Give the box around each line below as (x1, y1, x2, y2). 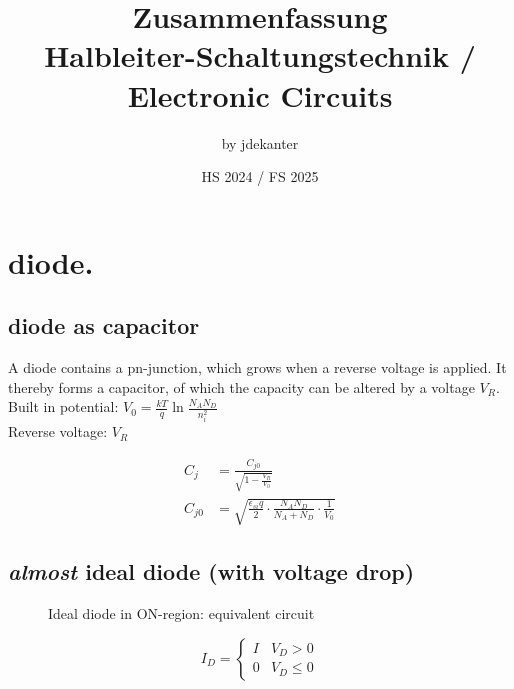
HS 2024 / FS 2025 (201, 166, 319, 187)
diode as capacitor (8, 310, 200, 341)
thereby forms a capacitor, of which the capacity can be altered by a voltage (8, 376, 475, 397)
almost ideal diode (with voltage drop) (8, 556, 415, 587)
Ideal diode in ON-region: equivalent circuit (48, 603, 315, 624)
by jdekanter (221, 132, 299, 153)
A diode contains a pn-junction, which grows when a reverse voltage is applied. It (8, 357, 507, 378)
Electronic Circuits (127, 74, 393, 115)
